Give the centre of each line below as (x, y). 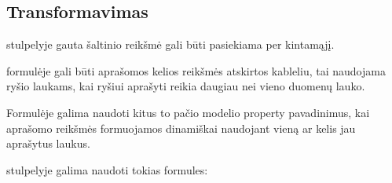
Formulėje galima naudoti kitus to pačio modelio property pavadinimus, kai (188, 112)
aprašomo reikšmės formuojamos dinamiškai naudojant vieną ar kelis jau (181, 128)
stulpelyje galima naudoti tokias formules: (107, 169)
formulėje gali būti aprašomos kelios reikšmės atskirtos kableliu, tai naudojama (196, 70)
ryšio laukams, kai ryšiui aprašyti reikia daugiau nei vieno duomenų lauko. (186, 86)
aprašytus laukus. (48, 143)
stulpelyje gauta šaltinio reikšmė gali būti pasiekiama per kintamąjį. (170, 44)
